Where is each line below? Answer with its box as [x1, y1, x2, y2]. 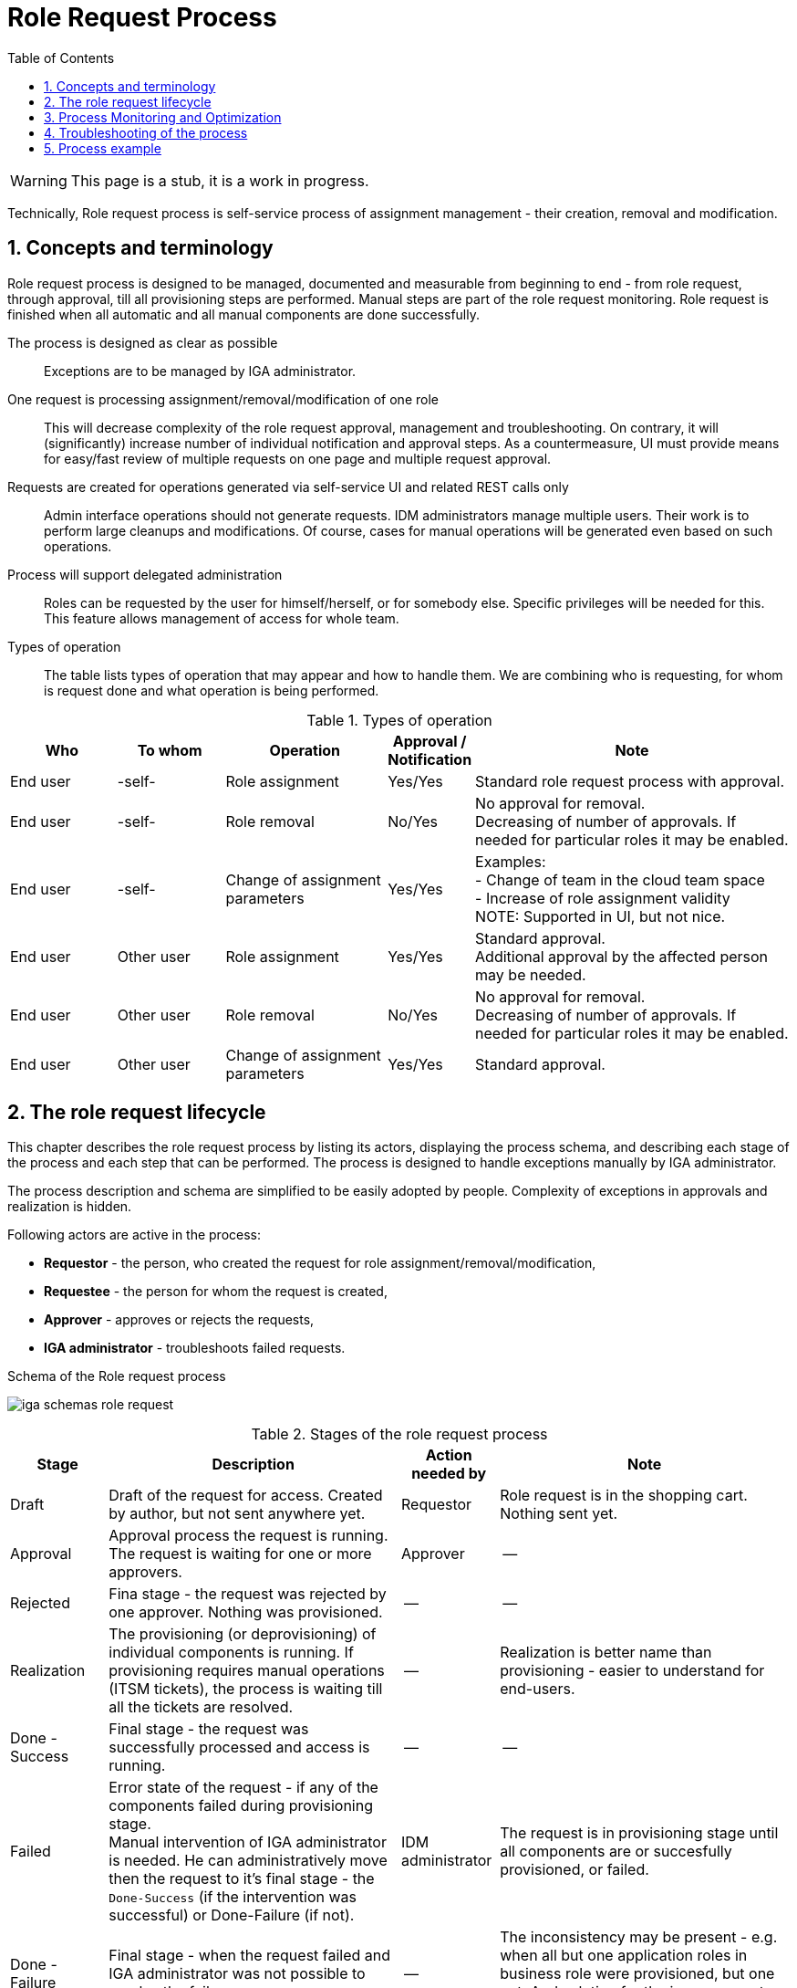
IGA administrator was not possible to [109, 1964, 366, 1983]
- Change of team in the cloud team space [475, 870, 765, 889]
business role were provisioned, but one [500, 1964, 775, 1983]
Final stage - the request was [109, 1720, 309, 1739]
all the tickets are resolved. [109, 1698, 294, 1717]
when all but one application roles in [500, 1946, 748, 1965]
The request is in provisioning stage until [500, 1824, 779, 1843]
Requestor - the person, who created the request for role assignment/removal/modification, [44, 1255, 596, 1271]
